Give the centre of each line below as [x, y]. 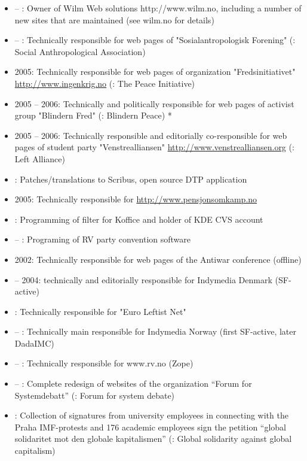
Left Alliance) [40, 158]
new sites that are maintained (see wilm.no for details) [114, 19]
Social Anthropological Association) [80, 51]
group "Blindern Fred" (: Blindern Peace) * [93, 115]
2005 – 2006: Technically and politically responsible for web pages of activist [154, 103]
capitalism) [35, 451]
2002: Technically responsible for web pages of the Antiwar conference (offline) [158, 259]
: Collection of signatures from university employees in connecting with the [151, 415]
